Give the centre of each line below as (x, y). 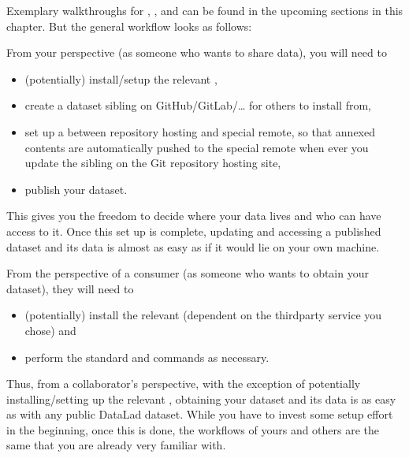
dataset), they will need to (70, 288)
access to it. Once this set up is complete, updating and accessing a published (194, 231)
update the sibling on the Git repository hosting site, (153, 163)
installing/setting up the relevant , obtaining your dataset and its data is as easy (201, 398)
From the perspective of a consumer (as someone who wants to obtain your (188, 273)
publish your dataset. (76, 189)
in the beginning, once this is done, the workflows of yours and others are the (193, 429)
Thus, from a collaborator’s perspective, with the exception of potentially (184, 384)
